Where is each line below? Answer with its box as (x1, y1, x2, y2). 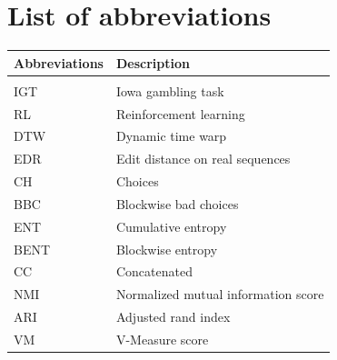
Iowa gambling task (115, 81, 224, 100)
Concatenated (115, 262, 193, 281)
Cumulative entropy (115, 216, 227, 235)
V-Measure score (115, 330, 209, 348)
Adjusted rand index (115, 307, 231, 326)
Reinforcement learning (115, 104, 245, 123)
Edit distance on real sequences (115, 149, 291, 168)
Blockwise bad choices (115, 194, 239, 213)
